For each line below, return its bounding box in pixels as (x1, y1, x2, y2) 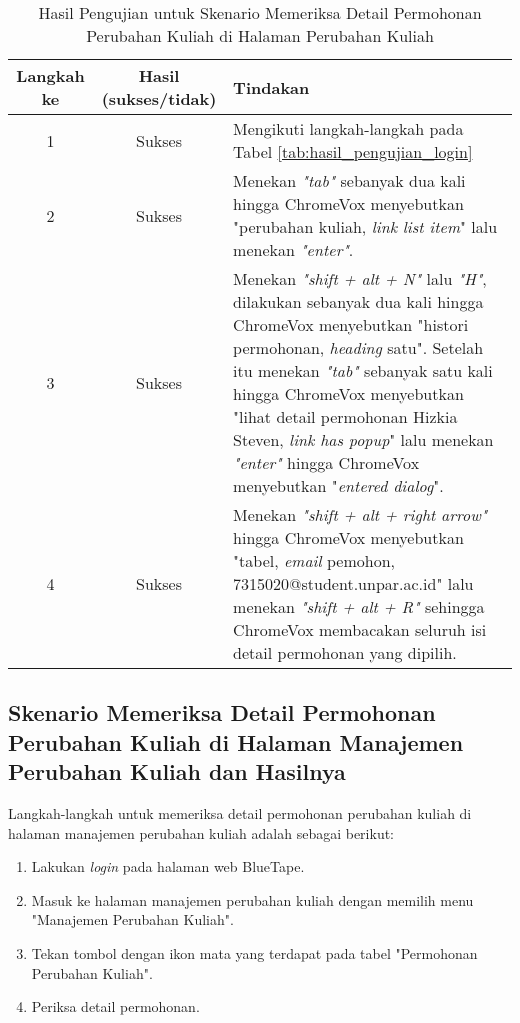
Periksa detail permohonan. (31, 996, 200, 1017)
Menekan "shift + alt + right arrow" (233, 503, 488, 526)
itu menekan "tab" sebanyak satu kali (233, 359, 493, 382)
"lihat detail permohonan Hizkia (233, 405, 458, 428)
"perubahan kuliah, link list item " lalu (233, 215, 498, 238)
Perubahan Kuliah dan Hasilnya (8, 756, 346, 787)
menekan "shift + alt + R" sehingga (233, 595, 485, 618)
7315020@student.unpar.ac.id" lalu (233, 572, 474, 595)
